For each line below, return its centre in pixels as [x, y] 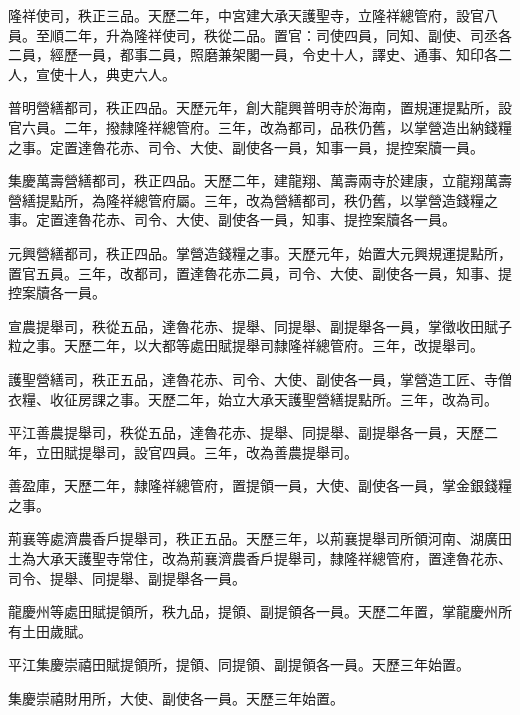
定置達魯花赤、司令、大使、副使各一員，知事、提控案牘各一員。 [245, 219]
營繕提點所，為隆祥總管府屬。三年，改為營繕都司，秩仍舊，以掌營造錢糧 [246, 199]
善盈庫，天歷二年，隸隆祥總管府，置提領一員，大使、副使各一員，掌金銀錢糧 [260, 485]
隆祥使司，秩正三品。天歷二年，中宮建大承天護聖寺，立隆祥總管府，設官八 [253, 15]
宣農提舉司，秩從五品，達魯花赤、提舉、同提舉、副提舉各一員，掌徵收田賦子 [260, 325]
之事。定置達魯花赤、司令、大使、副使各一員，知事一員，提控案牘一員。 [246, 146]
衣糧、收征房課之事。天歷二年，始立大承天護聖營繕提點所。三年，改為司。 [253, 398]
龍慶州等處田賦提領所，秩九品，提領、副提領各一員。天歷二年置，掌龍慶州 [253, 611]
